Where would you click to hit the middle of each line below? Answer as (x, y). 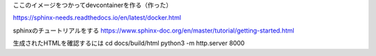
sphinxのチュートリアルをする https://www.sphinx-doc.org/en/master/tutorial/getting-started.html (154, 30)
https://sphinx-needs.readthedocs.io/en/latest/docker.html (97, 18)
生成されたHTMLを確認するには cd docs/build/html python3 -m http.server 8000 (129, 43)
